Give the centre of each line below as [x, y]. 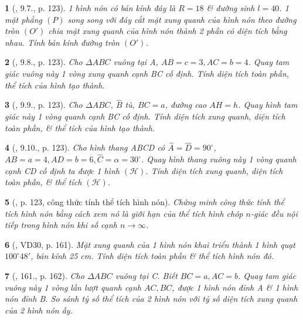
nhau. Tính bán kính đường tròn [62, 42]
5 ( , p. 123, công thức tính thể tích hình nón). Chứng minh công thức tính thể [144, 201]
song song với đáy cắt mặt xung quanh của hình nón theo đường [182, 19]
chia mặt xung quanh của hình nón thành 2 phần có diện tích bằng [168, 31]
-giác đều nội [274, 213]
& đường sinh [231, 8]
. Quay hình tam [268, 105]
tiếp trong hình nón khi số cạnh [61, 225]
